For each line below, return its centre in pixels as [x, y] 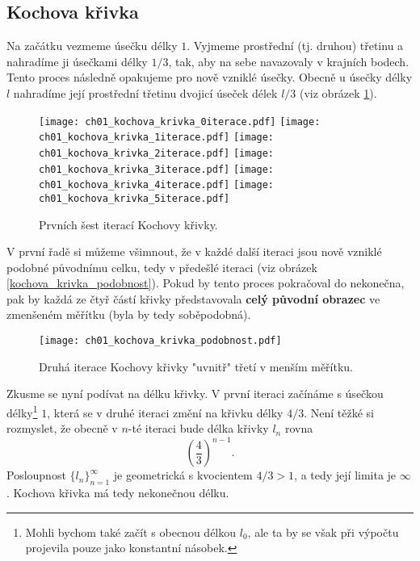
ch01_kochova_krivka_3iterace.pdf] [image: [157, 169]
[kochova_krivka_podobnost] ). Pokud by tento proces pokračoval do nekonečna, [206, 283]
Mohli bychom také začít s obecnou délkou [131, 532]
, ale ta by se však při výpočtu [323, 532]
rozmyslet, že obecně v [62, 428]
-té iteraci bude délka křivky [198, 428]
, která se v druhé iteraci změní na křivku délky [165, 412]
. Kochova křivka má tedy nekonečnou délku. [118, 493]
